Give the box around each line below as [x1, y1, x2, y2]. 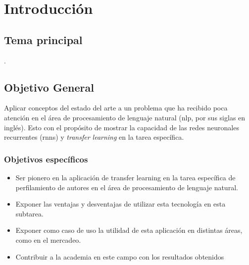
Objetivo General [4, 79, 94, 95]
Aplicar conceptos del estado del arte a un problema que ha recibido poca [4, 103, 228, 113]
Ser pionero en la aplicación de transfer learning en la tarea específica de [15, 172, 236, 182]
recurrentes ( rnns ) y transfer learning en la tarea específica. [4, 132, 184, 142]
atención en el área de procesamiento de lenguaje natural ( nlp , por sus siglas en [4, 112, 246, 122]
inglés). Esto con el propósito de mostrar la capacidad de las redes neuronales [4, 122, 239, 132]
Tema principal [4, 32, 83, 47]
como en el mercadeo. [15, 234, 81, 245]
